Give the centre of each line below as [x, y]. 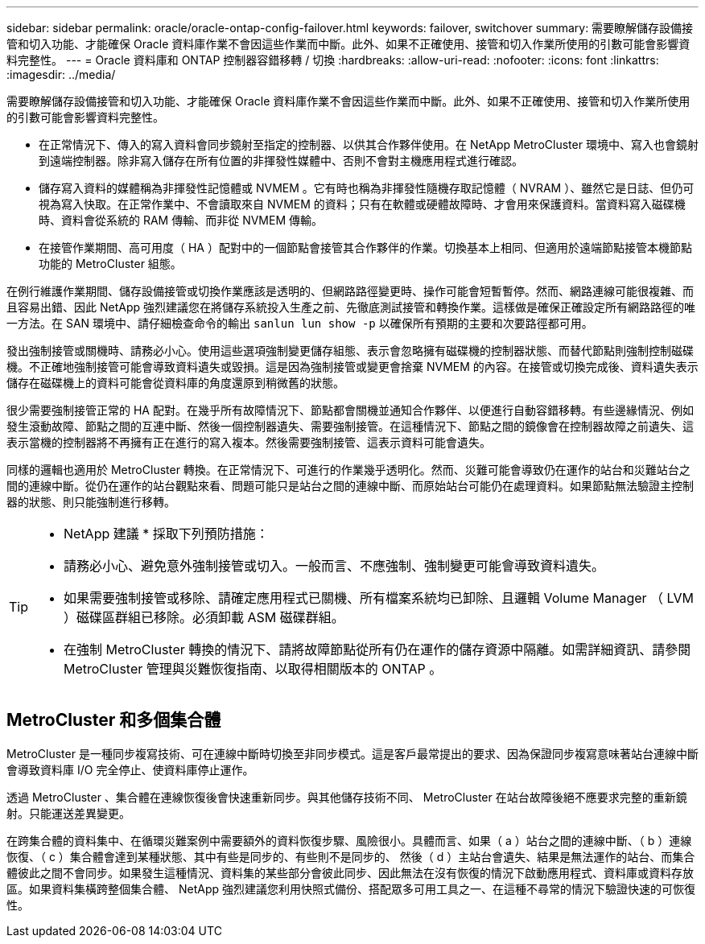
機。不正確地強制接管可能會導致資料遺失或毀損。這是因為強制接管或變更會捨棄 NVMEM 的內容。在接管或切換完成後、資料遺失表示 [352, 367]
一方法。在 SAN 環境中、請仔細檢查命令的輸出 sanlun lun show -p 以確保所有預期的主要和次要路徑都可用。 [300, 323]
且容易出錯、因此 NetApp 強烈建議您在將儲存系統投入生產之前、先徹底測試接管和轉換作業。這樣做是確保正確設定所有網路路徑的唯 [351, 307]
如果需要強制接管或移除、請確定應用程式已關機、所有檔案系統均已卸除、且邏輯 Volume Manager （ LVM [379, 598]
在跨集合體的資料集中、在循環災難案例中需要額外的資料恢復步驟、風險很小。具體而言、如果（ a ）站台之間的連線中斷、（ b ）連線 [349, 840]
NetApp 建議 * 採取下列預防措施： [166, 534]
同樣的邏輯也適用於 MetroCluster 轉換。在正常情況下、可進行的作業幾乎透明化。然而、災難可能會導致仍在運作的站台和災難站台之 [348, 470]
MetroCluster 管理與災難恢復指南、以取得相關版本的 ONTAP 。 [253, 669]
